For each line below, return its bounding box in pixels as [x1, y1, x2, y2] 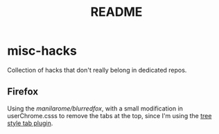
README [90, 4, 143, 20]
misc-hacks [7, 43, 78, 59]
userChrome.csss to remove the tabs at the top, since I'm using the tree [7, 111, 212, 119]
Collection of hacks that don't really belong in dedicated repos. [7, 66, 187, 74]
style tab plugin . [7, 119, 53, 127]
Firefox [7, 86, 39, 97]
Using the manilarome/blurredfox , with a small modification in [7, 104, 184, 113]
